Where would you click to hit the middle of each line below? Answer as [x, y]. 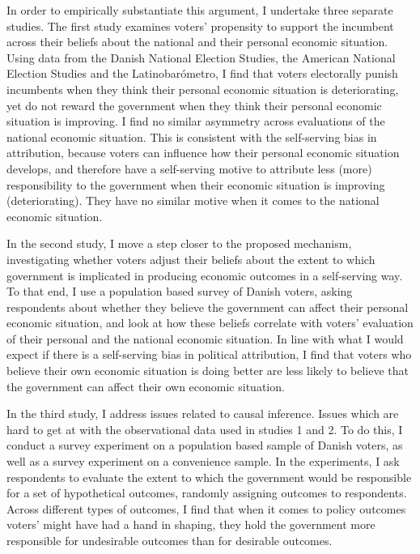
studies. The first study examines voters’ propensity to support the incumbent [200, 26]
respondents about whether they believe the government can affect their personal [208, 307]
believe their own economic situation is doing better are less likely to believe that [208, 371]
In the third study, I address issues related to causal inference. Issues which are [203, 413]
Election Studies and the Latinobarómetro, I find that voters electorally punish [202, 73]
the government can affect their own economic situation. [146, 386]
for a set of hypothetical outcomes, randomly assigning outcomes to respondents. [207, 493]
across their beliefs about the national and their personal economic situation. [197, 42]
